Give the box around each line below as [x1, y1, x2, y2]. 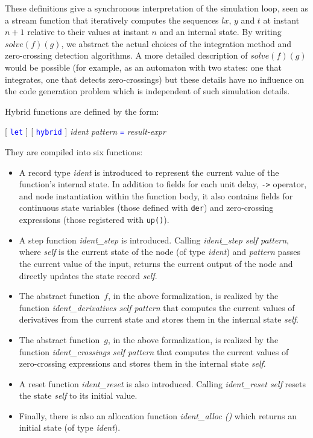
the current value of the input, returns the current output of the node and [19, 257, 293, 269]
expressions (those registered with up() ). [19, 213, 169, 226]
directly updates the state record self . [19, 269, 157, 282]
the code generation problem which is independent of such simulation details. [5, 85, 290, 97]
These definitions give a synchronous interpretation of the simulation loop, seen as [5, 2, 309, 14]
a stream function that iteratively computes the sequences [5, 13, 219, 26]
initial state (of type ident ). [19, 421, 121, 434]
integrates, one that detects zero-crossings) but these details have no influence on [5, 72, 305, 85]
